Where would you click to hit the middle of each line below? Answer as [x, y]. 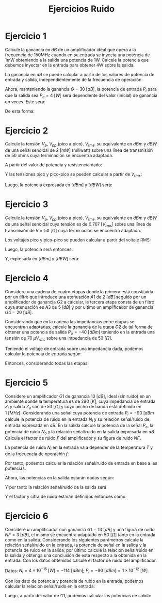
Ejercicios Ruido [81, 9]
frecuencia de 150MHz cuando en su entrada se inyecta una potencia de [78, 55]
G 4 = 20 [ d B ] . [19, 312]
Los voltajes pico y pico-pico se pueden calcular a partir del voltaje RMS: [78, 240]
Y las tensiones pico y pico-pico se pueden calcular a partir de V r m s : [73, 175]
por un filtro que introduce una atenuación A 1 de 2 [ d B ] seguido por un [76, 297]
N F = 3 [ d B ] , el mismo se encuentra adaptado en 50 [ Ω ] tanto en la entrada [80, 535]
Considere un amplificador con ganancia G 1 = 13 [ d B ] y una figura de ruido [80, 529]
